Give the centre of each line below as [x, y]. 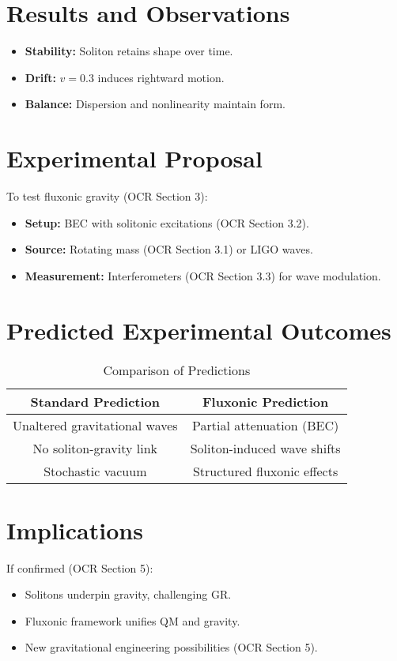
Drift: [40, 77]
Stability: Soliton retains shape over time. [129, 51]
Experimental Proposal [134, 158]
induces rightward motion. [161, 77]
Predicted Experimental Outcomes [199, 330]
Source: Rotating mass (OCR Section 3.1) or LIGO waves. [169, 249]
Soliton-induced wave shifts [265, 448]
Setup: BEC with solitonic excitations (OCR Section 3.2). [167, 222]
